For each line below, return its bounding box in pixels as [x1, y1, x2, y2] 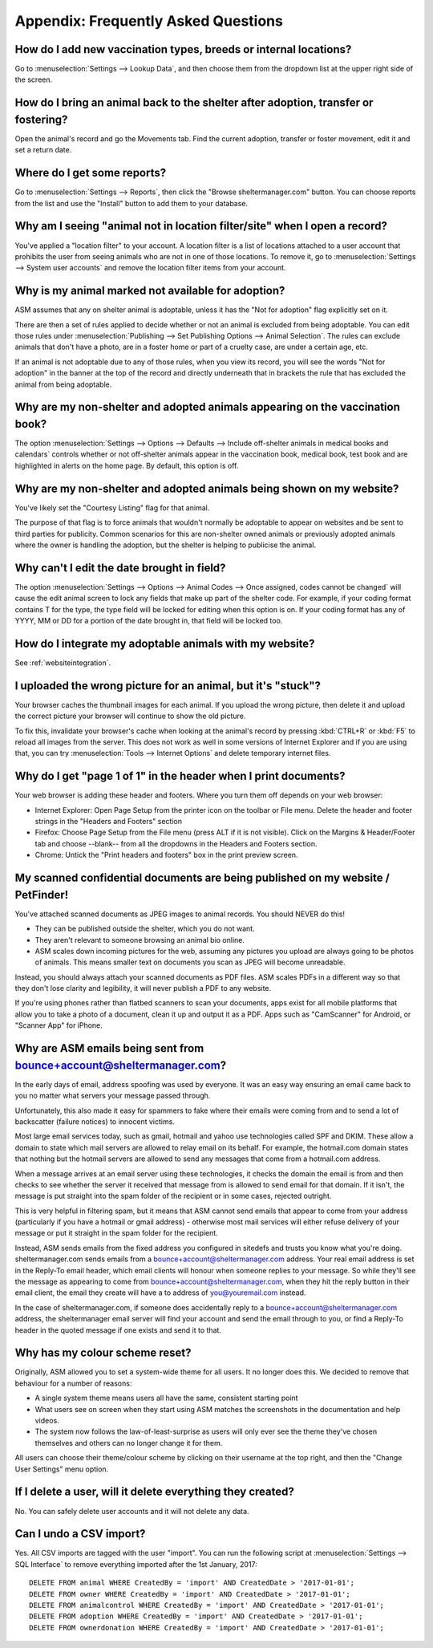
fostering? [14, 112, 68, 126]
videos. [34, 1416, 59, 1426]
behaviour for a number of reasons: [14, 1378, 132, 1388]
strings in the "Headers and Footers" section [34, 817, 182, 826]
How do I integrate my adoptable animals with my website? [14, 636, 315, 650]
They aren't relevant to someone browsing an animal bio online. [34, 935, 245, 944]
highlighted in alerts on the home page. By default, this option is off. [14, 461, 239, 470]
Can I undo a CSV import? [14, 1527, 146, 1540]
